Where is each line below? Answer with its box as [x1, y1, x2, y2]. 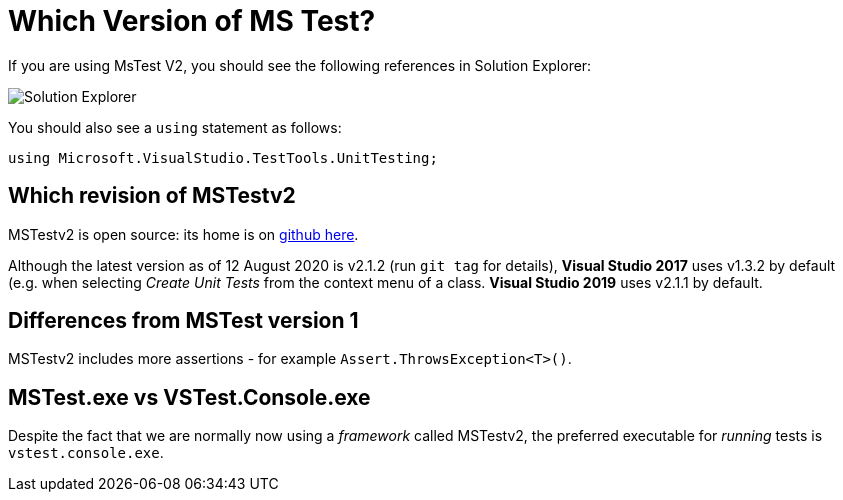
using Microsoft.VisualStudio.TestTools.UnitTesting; [8, 149, 438, 166]
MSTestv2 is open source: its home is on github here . [8, 225, 359, 243]
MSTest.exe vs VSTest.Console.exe [8, 384, 371, 410]
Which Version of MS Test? [8, 4, 376, 38]
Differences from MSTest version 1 [8, 308, 359, 334]
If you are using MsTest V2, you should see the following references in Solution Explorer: [8, 56, 592, 74]
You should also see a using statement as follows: [8, 118, 342, 136]
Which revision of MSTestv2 [8, 183, 296, 209]
